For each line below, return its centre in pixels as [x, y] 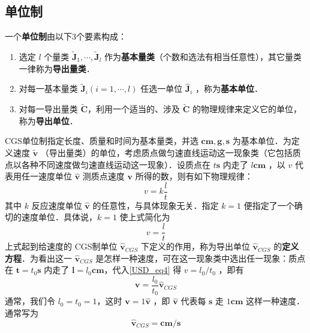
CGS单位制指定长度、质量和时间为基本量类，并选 [102, 141]
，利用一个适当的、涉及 [134, 109]
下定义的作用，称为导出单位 [195, 246]
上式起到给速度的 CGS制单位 [61, 246]
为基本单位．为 [262, 141]
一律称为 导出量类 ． [57, 68]
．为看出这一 [47, 258]
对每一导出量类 [48, 109]
